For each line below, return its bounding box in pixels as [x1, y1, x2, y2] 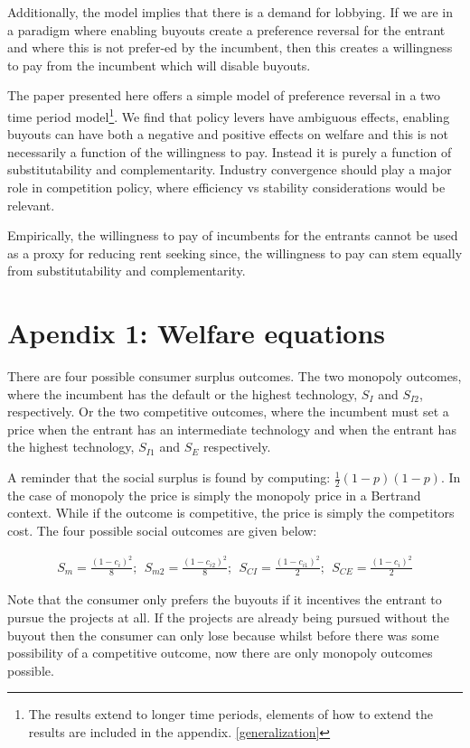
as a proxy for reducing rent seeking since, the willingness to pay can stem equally [7, 243, 463, 262]
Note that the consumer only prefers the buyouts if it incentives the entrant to [7, 590, 442, 609]
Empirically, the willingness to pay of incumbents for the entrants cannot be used [7, 226, 458, 245]
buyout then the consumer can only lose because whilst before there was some [7, 625, 439, 644]
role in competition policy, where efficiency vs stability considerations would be [7, 178, 446, 196]
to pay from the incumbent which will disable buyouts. [7, 55, 311, 74]
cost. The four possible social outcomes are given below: [7, 521, 317, 540]
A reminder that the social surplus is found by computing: [7, 468, 331, 487]
